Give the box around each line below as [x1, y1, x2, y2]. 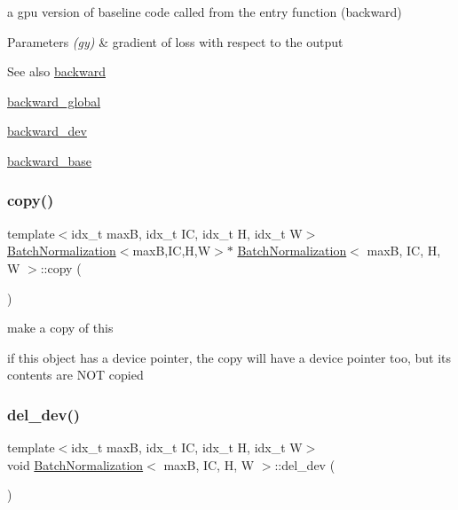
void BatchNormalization [7, 455, 144, 474]
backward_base [7, 151, 92, 169]
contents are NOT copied [7, 365, 144, 384]
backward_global [7, 91, 101, 110]
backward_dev [7, 122, 87, 140]
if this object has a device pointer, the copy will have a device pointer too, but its [7, 348, 452, 366]
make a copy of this [7, 318, 114, 337]
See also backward [7, 62, 106, 81]
